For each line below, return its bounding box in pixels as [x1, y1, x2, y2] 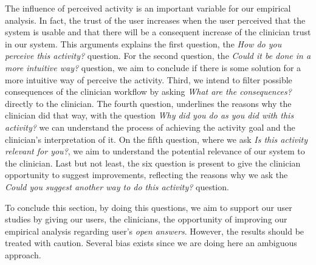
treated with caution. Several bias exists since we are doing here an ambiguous [5, 236, 297, 249]
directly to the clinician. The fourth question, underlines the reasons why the [5, 97, 292, 109]
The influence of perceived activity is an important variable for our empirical [5, 2, 291, 14]
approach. [5, 248, 41, 261]
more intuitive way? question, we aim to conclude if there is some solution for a [5, 61, 301, 74]
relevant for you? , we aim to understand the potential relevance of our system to [5, 145, 305, 157]
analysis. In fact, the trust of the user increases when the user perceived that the [5, 13, 306, 26]
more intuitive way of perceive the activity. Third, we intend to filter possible [5, 73, 292, 86]
